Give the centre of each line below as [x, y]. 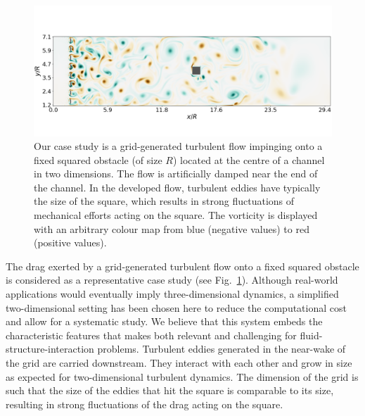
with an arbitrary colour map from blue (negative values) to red [172, 228]
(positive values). [70, 242]
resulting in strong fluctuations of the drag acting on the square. [145, 404]
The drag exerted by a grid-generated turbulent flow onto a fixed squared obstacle [182, 266]
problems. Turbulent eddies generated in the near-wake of [222, 349]
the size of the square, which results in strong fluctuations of [164, 201]
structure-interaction [50, 349]
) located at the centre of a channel [249, 159]
